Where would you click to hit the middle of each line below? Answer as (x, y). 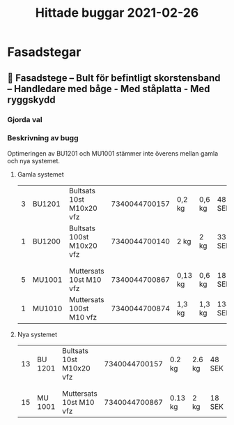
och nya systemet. (34, 161)
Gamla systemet (40, 174)
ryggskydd (31, 99)
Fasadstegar (44, 52)
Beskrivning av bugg (43, 138)
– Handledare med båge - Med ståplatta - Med (109, 89)
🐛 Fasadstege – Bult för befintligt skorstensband (114, 78)
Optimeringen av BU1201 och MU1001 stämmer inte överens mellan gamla (113, 153)
